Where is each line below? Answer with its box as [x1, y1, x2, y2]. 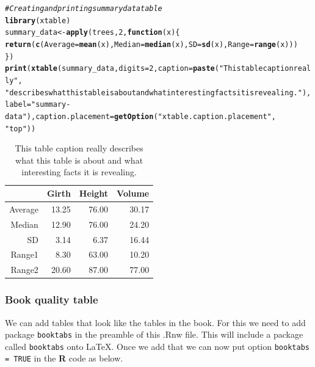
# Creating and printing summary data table [5, 4, 162, 13]
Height [79, 187, 109, 199]
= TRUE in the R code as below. [5, 352, 123, 365]
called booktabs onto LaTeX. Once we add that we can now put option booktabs [5, 340, 310, 352]
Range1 [10, 248, 38, 261]
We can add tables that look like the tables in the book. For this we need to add [5, 316, 306, 329]
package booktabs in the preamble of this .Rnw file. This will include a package [5, 328, 303, 341]
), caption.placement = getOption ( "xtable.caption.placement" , [26, 112, 276, 121]
